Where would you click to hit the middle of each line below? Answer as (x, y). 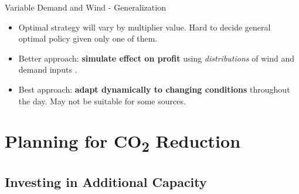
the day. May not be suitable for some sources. (102, 101)
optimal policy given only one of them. (88, 38)
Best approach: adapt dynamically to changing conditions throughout (154, 89)
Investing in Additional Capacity (106, 181)
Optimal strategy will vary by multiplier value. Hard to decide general (145, 27)
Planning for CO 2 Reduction (123, 142)
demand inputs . (48, 69)
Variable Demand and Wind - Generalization (85, 7)
